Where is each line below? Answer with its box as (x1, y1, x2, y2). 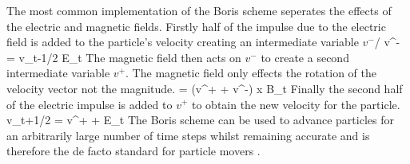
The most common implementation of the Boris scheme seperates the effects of (6, 2, 392, 18)
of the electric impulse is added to (6, 96, 173, 112)
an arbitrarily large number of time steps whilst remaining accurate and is (6, 127, 370, 143)
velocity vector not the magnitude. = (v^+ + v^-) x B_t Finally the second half (6, 80, 403, 96)
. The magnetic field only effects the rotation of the (125, 64, 376, 81)
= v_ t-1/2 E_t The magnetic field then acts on (6, 49, 241, 65)
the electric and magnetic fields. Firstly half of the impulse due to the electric (6, 18, 386, 34)
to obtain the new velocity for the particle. (191, 96, 400, 112)
